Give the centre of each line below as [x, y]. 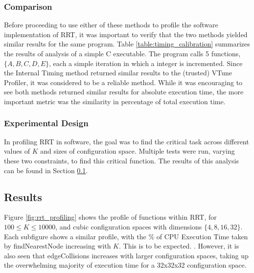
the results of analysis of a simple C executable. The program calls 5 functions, [122, 53]
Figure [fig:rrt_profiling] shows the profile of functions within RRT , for [110, 217]
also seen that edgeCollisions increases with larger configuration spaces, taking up [126, 255]
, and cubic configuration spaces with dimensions [129, 226]
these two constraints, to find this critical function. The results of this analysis [121, 160]
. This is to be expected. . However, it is [179, 246]
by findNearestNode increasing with [58, 246]
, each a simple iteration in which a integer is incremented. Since [146, 63]
